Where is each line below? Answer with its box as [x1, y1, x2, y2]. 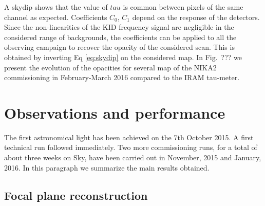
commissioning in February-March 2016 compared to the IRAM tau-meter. [4, 72, 240, 83]
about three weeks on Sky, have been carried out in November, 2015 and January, [4, 152, 261, 163]
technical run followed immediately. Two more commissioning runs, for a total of [4, 142, 257, 153]
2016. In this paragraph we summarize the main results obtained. [4, 162, 210, 173]
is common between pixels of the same [123, 2, 243, 12]
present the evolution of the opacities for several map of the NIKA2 [4, 62, 217, 72]
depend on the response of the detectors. [132, 11, 260, 22]
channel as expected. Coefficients [4, 11, 107, 22]
